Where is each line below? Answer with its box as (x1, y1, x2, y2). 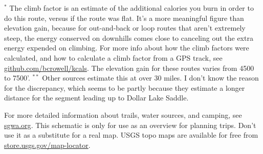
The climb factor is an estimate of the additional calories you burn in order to (9, 3, 254, 13)
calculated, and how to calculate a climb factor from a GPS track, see (4, 52, 223, 63)
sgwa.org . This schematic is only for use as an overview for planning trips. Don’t (4, 119, 256, 130)
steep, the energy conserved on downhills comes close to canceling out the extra (4, 32, 253, 43)
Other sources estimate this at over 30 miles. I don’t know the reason (42, 72, 259, 83)
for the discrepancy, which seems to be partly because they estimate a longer (4, 82, 245, 93)
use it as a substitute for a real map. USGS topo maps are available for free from (4, 130, 258, 140)
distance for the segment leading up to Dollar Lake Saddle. (4, 92, 189, 103)
